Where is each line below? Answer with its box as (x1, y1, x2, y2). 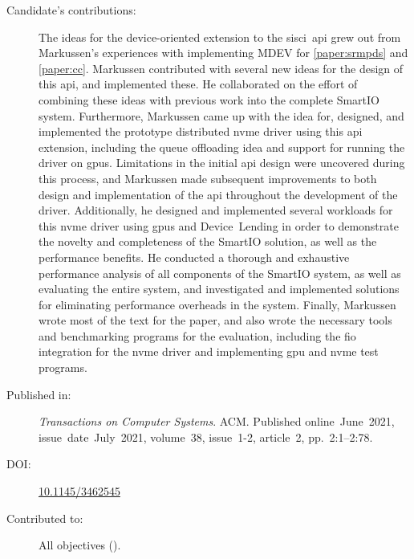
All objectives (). (39, 537, 121, 553)
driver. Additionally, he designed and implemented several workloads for (39, 202, 393, 218)
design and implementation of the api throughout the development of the (39, 186, 398, 202)
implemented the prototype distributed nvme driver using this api (39, 123, 363, 140)
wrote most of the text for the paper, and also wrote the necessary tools (39, 312, 392, 328)
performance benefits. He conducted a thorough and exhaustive (39, 248, 350, 265)
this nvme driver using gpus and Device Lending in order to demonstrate (39, 217, 399, 234)
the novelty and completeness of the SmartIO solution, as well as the (39, 233, 377, 250)
